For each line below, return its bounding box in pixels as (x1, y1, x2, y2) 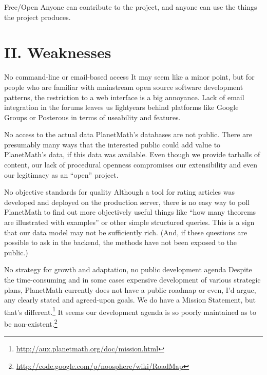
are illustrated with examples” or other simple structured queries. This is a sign (4, 217, 255, 228)
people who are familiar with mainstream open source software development (4, 81, 243, 92)
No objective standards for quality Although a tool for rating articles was (4, 186, 235, 197)
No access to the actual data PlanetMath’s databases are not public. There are (4, 129, 252, 140)
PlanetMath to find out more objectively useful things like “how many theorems (4, 207, 256, 217)
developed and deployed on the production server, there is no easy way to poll (4, 196, 250, 207)
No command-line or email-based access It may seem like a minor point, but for (4, 71, 255, 82)
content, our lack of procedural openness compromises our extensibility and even (4, 159, 257, 170)
